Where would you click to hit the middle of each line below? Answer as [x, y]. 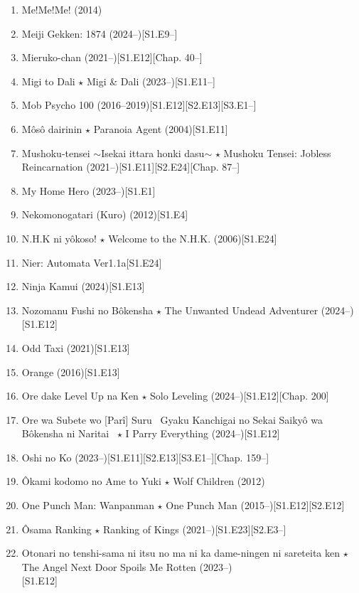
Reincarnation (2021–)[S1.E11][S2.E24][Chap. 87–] [131, 167]
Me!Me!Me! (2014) [62, 9]
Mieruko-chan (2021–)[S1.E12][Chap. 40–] [112, 57]
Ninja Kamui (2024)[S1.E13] [83, 286]
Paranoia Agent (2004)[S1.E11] [161, 128]
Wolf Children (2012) [219, 481]
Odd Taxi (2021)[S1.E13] [76, 347]
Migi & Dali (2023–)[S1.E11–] [151, 81]
